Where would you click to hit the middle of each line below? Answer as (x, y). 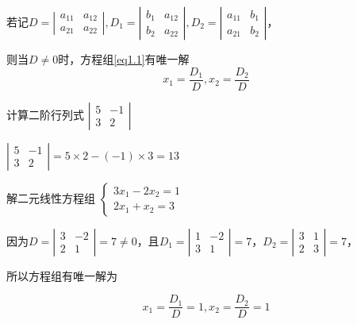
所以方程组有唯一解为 (62, 275)
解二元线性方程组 (51, 197)
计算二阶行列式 (45, 114)
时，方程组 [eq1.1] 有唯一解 (124, 59)
